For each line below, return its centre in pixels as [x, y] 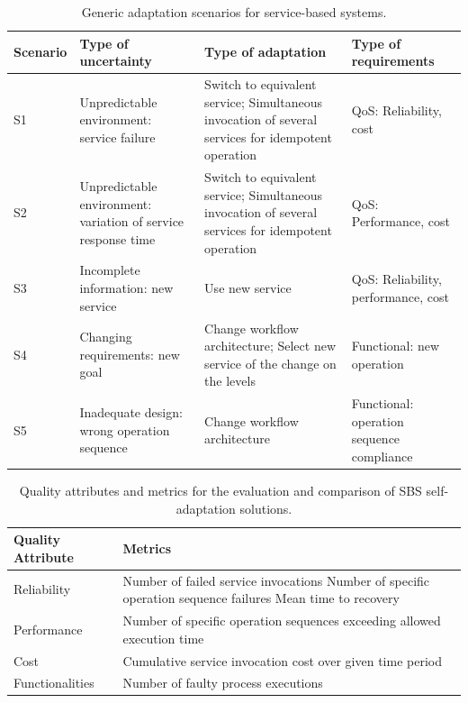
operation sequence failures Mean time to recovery [261, 598]
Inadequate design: [131, 411]
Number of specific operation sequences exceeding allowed [282, 621]
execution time [163, 638]
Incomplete [110, 270]
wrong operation [125, 429]
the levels [230, 381]
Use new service [248, 288]
